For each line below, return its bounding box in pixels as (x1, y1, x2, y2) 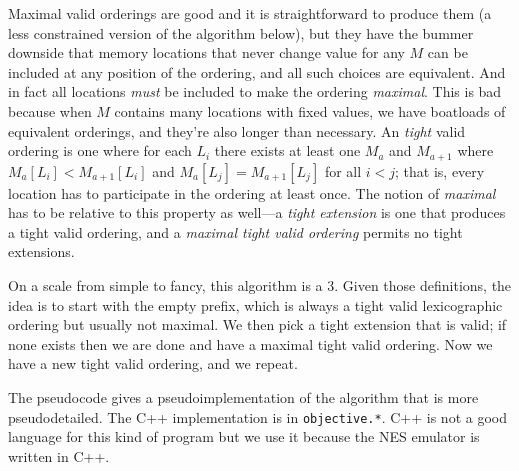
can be (427, 42, 468, 63)
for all (324, 160, 362, 181)
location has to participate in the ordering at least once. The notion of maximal (8, 182, 496, 203)
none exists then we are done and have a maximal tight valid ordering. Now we (8, 333, 493, 354)
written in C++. (8, 445, 110, 466)
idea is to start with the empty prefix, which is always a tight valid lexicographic (8, 294, 503, 315)
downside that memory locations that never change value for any (8, 42, 405, 63)
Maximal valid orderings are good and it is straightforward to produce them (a (8, 3, 492, 23)
